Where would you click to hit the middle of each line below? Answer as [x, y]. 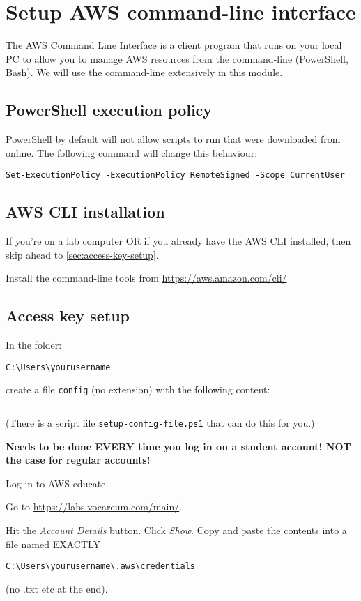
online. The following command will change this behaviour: [132, 152]
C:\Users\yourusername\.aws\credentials [101, 566]
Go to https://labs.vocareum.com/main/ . [94, 507]
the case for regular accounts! [78, 460]
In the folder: [34, 345]
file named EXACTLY [53, 543]
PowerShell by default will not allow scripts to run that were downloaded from [173, 139]
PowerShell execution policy [109, 110]
